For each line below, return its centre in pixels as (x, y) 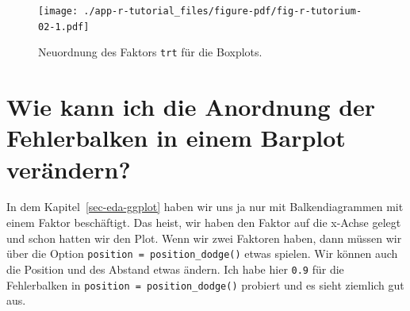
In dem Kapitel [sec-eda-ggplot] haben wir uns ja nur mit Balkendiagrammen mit (205, 207)
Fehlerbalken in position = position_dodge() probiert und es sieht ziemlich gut (205, 284)
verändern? (69, 169)
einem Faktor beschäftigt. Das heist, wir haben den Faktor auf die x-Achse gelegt (204, 223)
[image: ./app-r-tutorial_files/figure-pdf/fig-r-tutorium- (200, 11)
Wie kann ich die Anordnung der (191, 107)
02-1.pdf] (64, 27)
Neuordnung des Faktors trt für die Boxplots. (150, 52)
